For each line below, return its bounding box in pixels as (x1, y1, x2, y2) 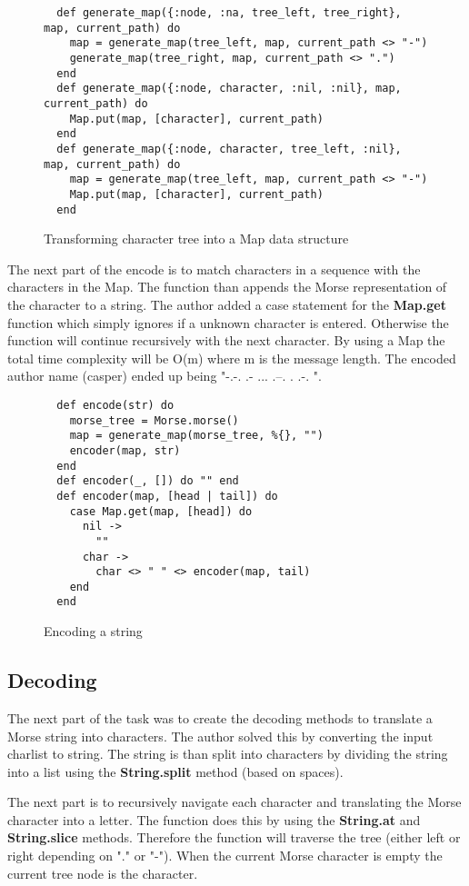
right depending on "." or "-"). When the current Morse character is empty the (7, 846, 443, 865)
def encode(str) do (56, 398, 175, 412)
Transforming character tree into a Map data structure (44, 229, 349, 248)
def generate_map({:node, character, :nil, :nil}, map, (56, 82, 402, 95)
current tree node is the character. (7, 863, 198, 882)
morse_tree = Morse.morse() (69, 413, 239, 427)
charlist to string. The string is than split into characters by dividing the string (7, 744, 448, 763)
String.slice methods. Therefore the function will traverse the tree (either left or (7, 828, 461, 847)
